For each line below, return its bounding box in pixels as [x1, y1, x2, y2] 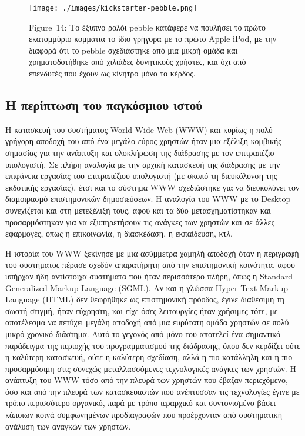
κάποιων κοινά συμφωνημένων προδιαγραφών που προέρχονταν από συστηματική [5, 408, 282, 421]
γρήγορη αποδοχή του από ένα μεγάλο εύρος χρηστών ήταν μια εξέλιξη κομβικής [5, 135, 281, 147]
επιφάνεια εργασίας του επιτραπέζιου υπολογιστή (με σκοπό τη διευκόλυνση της [5, 169, 277, 182]
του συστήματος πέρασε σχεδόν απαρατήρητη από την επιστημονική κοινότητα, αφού [5, 258, 295, 271]
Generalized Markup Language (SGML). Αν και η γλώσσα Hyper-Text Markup [5, 281, 289, 294]
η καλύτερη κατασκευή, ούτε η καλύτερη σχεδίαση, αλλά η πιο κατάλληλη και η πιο [5, 351, 293, 363]
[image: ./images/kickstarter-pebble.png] [29, 4, 197, 12]
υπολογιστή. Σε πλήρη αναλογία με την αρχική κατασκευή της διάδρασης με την [5, 158, 280, 170]
